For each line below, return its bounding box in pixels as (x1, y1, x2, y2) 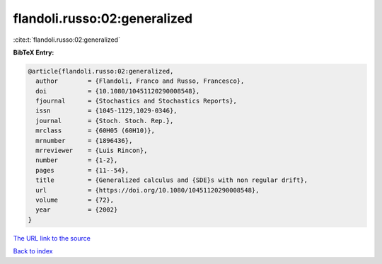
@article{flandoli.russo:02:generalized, (28, 67, 174, 75)
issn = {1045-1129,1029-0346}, (35, 107, 178, 115)
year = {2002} (35, 206, 118, 214)
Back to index (13, 247, 53, 256)
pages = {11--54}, (35, 166, 129, 174)
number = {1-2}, (35, 156, 118, 164)
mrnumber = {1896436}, (35, 137, 133, 144)
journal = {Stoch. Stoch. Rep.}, (35, 117, 174, 125)
